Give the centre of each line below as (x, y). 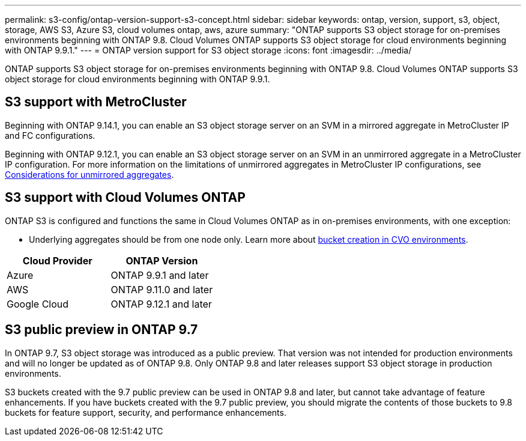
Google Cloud (38, 304)
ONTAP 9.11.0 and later (162, 289)
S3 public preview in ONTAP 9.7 (101, 330)
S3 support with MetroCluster (96, 102)
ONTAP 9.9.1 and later (160, 275)
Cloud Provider (57, 260)
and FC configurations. (50, 135)
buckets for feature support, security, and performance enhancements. (146, 412)
